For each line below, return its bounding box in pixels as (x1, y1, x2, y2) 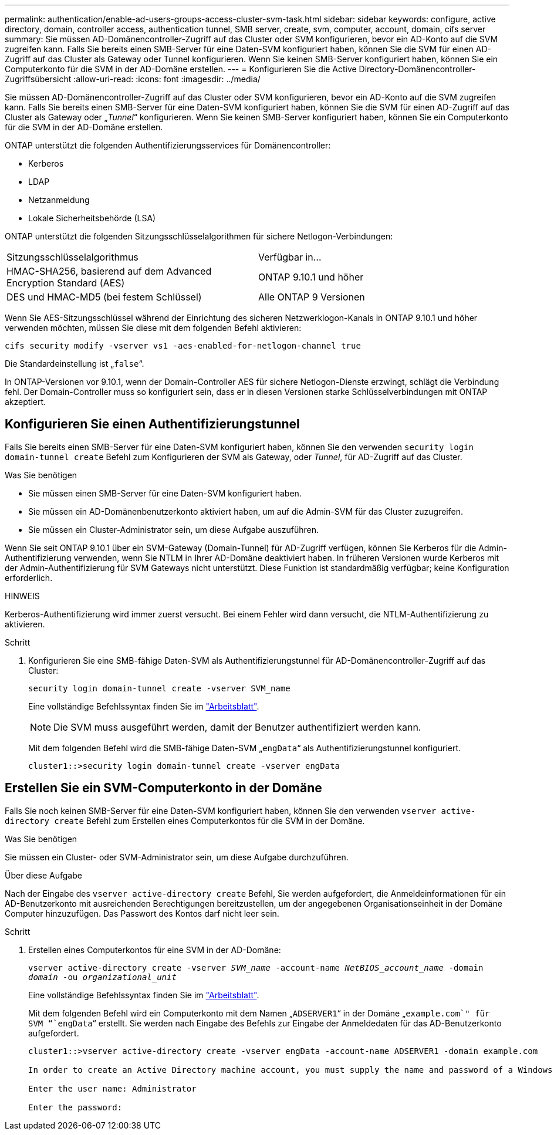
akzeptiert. (5, 397, 46, 407)
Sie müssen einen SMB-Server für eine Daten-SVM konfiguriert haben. (28, 488, 302, 498)
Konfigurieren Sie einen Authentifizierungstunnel (5, 417, 300, 432)
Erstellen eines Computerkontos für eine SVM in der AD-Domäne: (28, 944, 281, 955)
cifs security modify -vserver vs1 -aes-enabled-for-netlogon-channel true (5, 341, 361, 350)
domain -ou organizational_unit (28, 972, 177, 982)
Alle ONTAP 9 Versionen (258, 291, 365, 303)
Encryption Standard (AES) (6, 277, 125, 289)
